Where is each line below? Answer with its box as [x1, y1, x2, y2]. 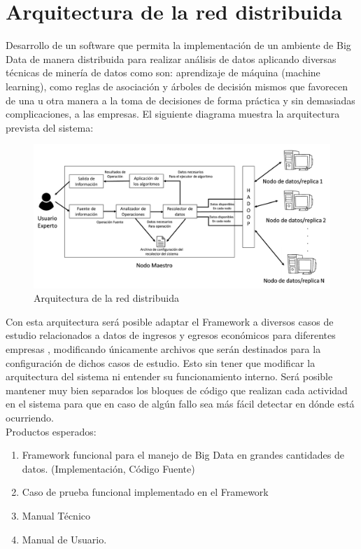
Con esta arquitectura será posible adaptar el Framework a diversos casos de [6, 314, 334, 328]
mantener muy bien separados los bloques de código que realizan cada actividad [6, 382, 348, 397]
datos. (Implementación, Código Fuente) [22, 461, 195, 475]
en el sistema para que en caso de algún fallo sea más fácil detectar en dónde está [6, 396, 355, 411]
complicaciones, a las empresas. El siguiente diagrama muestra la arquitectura [6, 106, 340, 121]
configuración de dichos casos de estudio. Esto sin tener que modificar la [6, 355, 316, 370]
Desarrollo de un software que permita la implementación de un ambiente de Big [6, 38, 351, 53]
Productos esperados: [6, 424, 97, 438]
